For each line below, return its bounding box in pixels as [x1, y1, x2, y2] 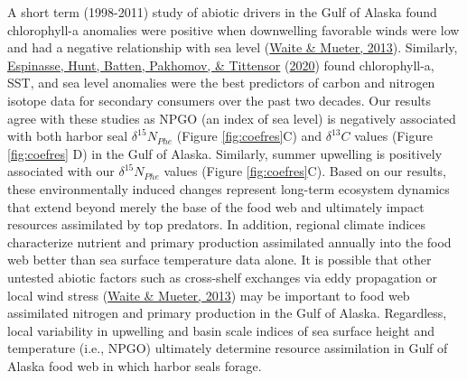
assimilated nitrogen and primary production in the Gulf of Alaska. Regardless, [7, 303, 447, 322]
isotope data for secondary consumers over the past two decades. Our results [7, 90, 432, 109]
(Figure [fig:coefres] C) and [176, 126, 322, 145]
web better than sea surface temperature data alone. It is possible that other [7, 250, 432, 269]
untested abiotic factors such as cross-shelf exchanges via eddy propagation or [7, 267, 437, 286]
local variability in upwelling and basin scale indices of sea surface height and [7, 321, 434, 339]
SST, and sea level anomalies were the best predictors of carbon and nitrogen [7, 73, 435, 92]
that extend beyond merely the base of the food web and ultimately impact [7, 197, 425, 216]
